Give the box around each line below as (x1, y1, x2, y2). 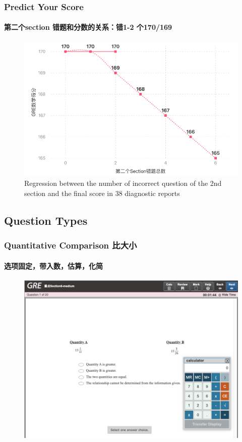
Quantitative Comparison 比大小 (4, 239, 137, 252)
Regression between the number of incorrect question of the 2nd (24, 178, 222, 188)
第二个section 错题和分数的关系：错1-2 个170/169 (4, 22, 172, 32)
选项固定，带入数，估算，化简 (4, 260, 103, 271)
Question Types (4, 212, 88, 228)
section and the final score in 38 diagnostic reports (24, 187, 180, 198)
